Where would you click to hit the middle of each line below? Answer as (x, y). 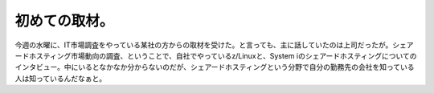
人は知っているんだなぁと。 (61, 78)
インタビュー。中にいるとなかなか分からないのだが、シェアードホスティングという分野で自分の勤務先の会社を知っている (215, 67)
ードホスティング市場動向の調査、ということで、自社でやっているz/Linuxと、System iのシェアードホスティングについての (216, 55)
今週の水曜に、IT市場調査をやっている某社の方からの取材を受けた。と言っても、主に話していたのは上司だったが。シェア (214, 45)
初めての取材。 (64, 21)
